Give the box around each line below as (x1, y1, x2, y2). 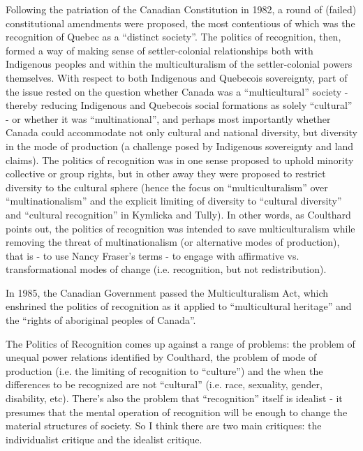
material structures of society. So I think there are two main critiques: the (6, 418, 322, 433)
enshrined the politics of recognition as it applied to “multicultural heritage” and (6, 299, 352, 313)
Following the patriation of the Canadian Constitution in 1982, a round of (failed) (6, 2, 357, 16)
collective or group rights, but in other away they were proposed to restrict (6, 166, 326, 181)
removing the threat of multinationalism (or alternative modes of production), (6, 235, 340, 249)
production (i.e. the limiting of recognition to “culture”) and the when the (6, 363, 323, 378)
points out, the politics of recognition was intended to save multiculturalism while (6, 221, 355, 235)
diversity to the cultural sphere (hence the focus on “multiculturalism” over (6, 179, 328, 194)
